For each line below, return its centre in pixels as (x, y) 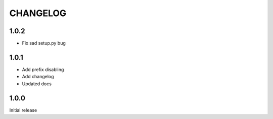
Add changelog (38, 77)
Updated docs (37, 84)
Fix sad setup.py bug (44, 43)
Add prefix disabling (43, 69)
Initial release (23, 110)
